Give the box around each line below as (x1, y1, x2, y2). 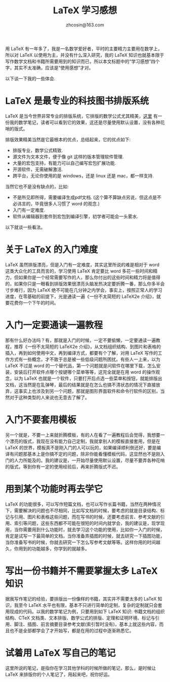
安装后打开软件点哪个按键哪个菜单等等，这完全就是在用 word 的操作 (14, 369, 156, 375)
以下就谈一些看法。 (5, 224, 46, 230)
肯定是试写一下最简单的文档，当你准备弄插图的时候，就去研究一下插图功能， (5, 533, 165, 539)
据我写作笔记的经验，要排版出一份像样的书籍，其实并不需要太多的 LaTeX (5, 596, 157, 602)
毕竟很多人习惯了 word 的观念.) (34, 200, 100, 206)
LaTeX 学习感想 (53, 5, 117, 16)
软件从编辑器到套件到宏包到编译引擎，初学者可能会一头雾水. (12, 213, 138, 219)
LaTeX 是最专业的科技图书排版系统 (5, 95, 149, 107)
